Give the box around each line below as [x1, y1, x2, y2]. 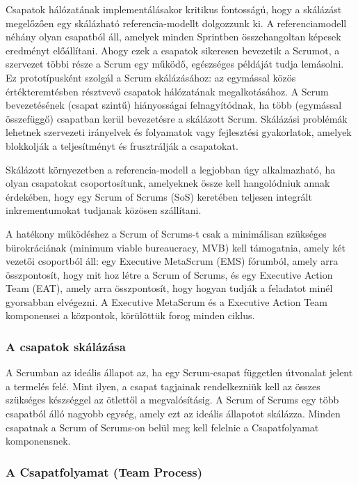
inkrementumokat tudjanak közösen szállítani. [6, 203, 202, 217]
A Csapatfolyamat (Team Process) [6, 463, 203, 480]
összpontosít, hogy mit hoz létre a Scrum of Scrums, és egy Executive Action [6, 267, 333, 282]
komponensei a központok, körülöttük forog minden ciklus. [6, 308, 255, 323]
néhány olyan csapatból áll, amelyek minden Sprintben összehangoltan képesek [6, 29, 341, 44]
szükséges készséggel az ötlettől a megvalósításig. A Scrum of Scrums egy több [6, 392, 339, 407]
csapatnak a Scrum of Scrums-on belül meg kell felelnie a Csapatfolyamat [6, 419, 319, 434]
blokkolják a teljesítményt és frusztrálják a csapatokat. [6, 138, 238, 153]
